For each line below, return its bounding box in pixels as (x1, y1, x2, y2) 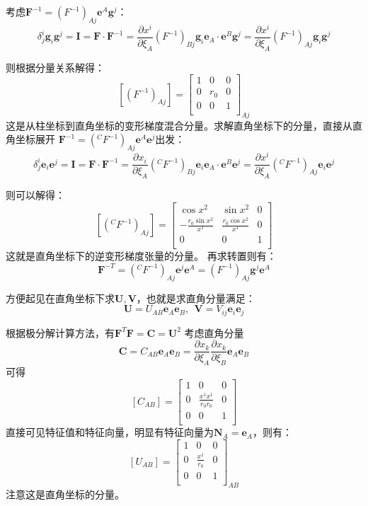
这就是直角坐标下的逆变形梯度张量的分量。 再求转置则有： (6, 248, 277, 263)
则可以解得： (6, 188, 65, 202)
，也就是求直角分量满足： (136, 290, 255, 305)
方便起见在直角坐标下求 (6, 290, 115, 305)
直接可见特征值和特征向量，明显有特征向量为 (6, 425, 214, 439)
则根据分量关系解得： (6, 59, 105, 74)
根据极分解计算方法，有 (6, 325, 115, 340)
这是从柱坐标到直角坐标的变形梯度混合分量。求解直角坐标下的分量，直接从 (6, 117, 352, 132)
